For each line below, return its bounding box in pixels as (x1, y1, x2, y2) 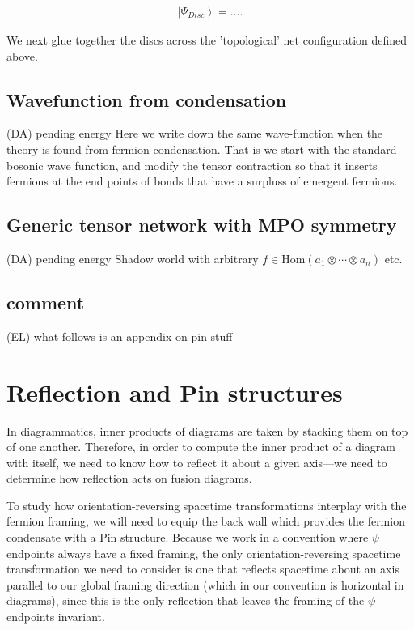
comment (6, 289, 85, 314)
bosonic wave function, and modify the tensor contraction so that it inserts (6, 156, 378, 173)
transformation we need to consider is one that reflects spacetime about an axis (6, 560, 399, 577)
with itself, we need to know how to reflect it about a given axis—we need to (6, 453, 387, 470)
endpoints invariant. (6, 608, 105, 625)
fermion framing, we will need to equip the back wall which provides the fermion (6, 513, 405, 530)
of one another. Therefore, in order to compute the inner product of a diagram (6, 438, 396, 455)
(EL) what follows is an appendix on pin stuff (6, 327, 233, 344)
